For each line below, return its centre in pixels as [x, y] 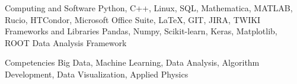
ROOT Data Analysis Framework [66, 42]
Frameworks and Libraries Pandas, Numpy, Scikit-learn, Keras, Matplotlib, [141, 31]
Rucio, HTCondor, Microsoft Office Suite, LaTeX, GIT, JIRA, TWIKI [133, 19]
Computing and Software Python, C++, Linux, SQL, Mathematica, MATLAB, [149, 8]
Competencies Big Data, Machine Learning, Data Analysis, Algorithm [132, 62]
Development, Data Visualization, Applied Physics [97, 74]
